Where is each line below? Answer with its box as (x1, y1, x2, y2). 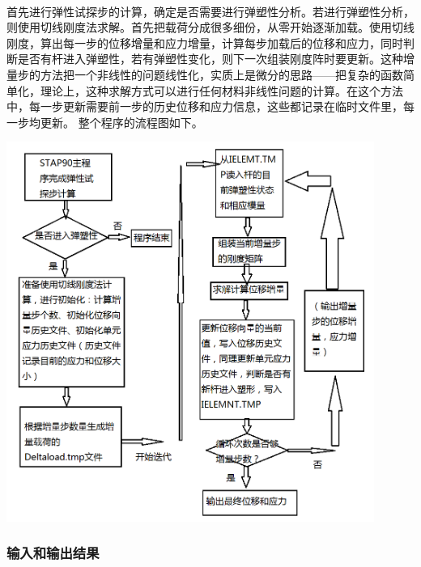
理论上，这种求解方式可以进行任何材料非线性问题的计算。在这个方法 (40, 82, 403, 99)
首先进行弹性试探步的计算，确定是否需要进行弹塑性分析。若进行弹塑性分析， (6, 2, 415, 19)
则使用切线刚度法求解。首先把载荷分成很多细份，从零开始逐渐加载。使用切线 (6, 19, 415, 36)
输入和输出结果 (6, 543, 100, 563)
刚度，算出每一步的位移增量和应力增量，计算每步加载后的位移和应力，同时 (6, 34, 403, 51)
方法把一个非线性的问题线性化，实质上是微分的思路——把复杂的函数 (40, 66, 403, 83)
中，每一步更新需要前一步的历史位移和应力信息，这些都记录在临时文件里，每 (6, 98, 415, 115)
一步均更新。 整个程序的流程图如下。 (6, 113, 203, 130)
